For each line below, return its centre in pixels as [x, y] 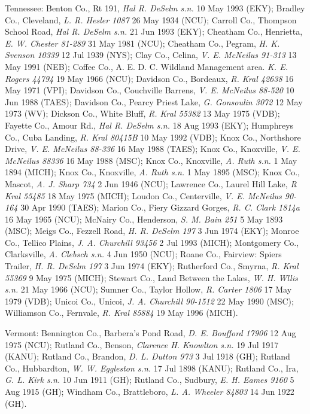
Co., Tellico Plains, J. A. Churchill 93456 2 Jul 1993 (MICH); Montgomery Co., [152, 242]
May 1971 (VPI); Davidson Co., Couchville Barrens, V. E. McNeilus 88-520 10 [150, 90]
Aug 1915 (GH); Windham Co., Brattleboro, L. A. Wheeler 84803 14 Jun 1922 [150, 391]
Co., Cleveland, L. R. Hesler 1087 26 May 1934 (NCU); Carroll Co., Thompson [151, 19]
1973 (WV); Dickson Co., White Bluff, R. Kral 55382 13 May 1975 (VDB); [142, 113]
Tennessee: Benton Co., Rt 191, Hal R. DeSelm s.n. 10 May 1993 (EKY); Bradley [155, 8]
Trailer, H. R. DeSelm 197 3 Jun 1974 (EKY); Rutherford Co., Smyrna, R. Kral [152, 266]
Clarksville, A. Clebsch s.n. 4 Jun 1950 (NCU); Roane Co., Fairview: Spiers [143, 254]
